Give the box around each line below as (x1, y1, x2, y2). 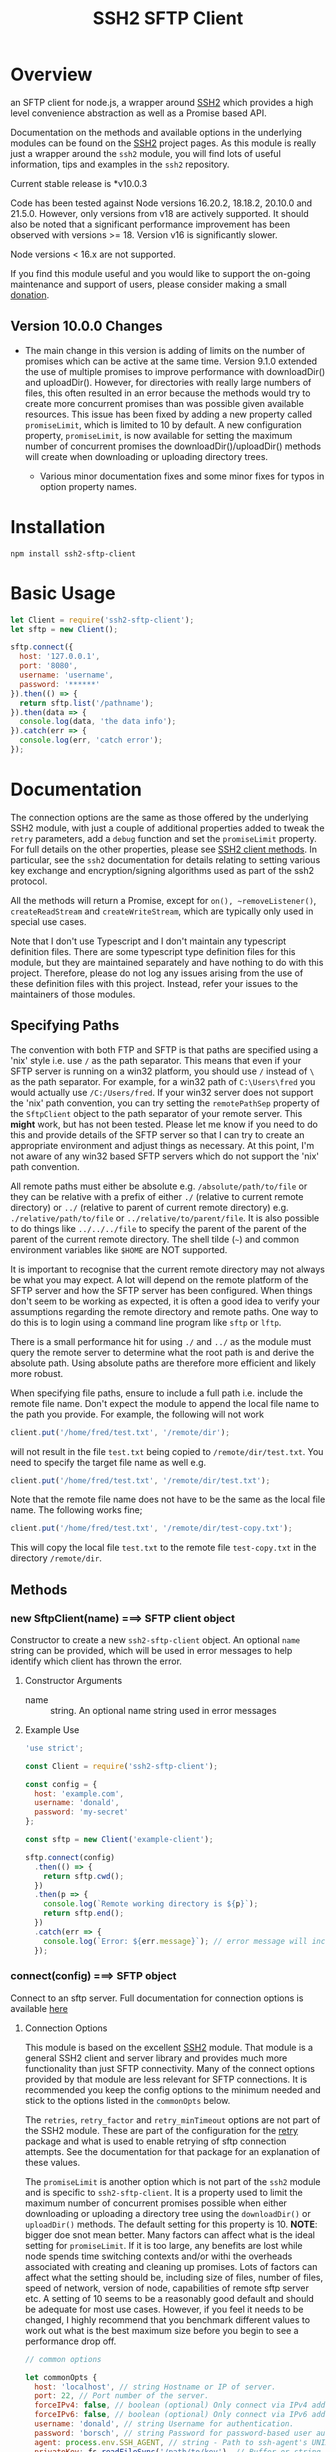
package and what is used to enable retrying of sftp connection (24, 2135, 287, 2147)
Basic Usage (10, 582, 116, 604)
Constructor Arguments (24, 1674, 123, 1686)
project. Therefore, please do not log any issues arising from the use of (10, 967, 304, 979)
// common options (24, 2354, 102, 2364)
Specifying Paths (10, 1017, 120, 1034)
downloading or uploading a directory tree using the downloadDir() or (24, 2207, 312, 2219)
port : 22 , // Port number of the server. (34, 2391, 210, 2401)
